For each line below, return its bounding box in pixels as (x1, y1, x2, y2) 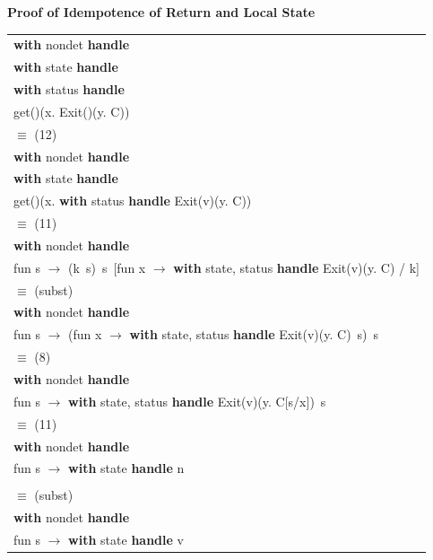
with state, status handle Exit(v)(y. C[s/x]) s (68, 391, 326, 410)
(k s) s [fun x (68, 258, 146, 276)
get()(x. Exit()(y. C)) (13, 101, 130, 120)
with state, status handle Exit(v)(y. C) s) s (129, 325, 379, 344)
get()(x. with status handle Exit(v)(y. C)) (13, 191, 252, 210)
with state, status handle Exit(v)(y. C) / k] (173, 258, 420, 276)
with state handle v (68, 530, 184, 549)
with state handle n (68, 459, 185, 477)
